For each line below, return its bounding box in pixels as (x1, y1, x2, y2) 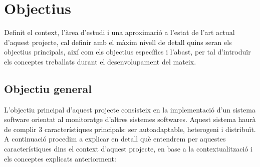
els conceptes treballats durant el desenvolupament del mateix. (4, 56, 196, 66)
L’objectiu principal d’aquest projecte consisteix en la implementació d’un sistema (4, 104, 255, 114)
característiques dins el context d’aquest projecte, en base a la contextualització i (4, 143, 252, 154)
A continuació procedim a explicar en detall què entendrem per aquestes (4, 133, 226, 144)
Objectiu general (4, 80, 92, 96)
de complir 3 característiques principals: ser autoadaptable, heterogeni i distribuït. (4, 123, 256, 134)
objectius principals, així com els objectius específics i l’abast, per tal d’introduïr (4, 46, 251, 57)
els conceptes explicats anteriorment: (4, 153, 116, 163)
